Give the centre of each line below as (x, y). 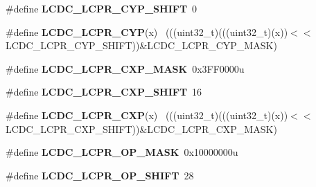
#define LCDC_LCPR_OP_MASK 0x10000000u (122, 152)
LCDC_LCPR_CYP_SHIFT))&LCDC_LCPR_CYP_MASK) (141, 45)
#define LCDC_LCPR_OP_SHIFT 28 (100, 175)
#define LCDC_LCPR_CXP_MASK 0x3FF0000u (125, 68)
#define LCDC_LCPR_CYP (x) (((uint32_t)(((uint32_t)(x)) (147, 32)
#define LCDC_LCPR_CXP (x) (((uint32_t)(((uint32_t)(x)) (147, 115)
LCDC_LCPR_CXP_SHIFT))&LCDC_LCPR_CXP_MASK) (141, 128)
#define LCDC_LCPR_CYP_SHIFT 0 (102, 8)
